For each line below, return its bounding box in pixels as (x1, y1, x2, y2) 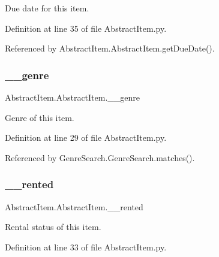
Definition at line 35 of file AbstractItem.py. (5, 22, 167, 34)
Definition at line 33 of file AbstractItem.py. (5, 240, 167, 253)
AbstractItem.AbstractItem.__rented (5, 200, 143, 213)
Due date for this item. (5, 2, 89, 14)
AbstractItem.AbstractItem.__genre (5, 91, 140, 103)
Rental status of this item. (5, 220, 101, 233)
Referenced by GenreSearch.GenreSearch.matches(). (5, 151, 195, 164)
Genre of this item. (5, 111, 74, 123)
